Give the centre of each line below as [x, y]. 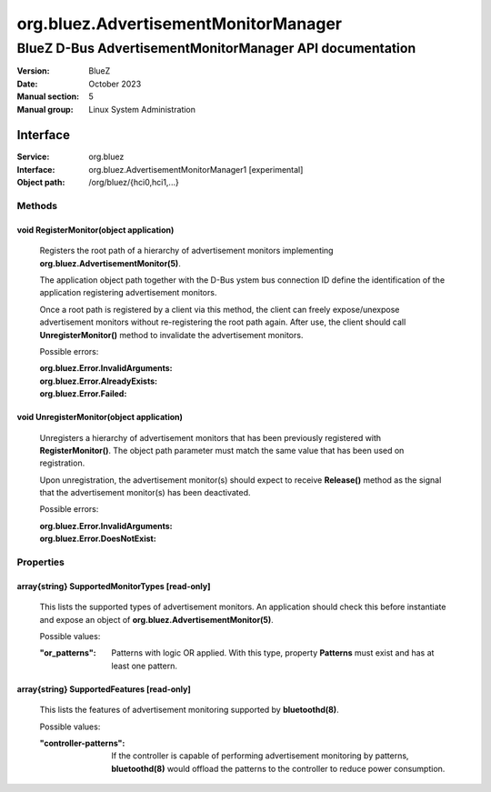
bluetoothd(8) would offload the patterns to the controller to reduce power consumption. [278, 768]
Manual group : [45, 109]
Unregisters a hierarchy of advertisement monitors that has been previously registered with [210, 437]
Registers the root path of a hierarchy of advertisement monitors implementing [186, 251]
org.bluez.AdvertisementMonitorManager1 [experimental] [196, 169]
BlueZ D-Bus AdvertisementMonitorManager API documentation [216, 48]
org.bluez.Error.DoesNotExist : [98, 539]
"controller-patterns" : [82, 743]
